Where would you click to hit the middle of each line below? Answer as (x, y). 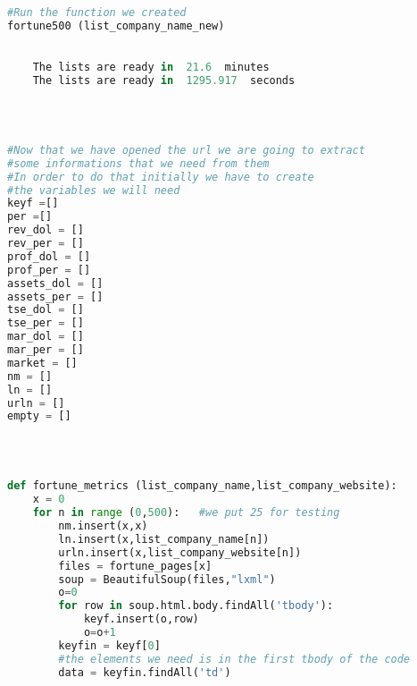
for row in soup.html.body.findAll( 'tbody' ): (196, 606)
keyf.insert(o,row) (141, 619)
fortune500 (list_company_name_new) (116, 25)
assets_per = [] (55, 296)
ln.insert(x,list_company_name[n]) (164, 539)
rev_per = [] (46, 244)
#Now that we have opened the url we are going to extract (186, 150)
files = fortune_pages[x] (135, 566)
